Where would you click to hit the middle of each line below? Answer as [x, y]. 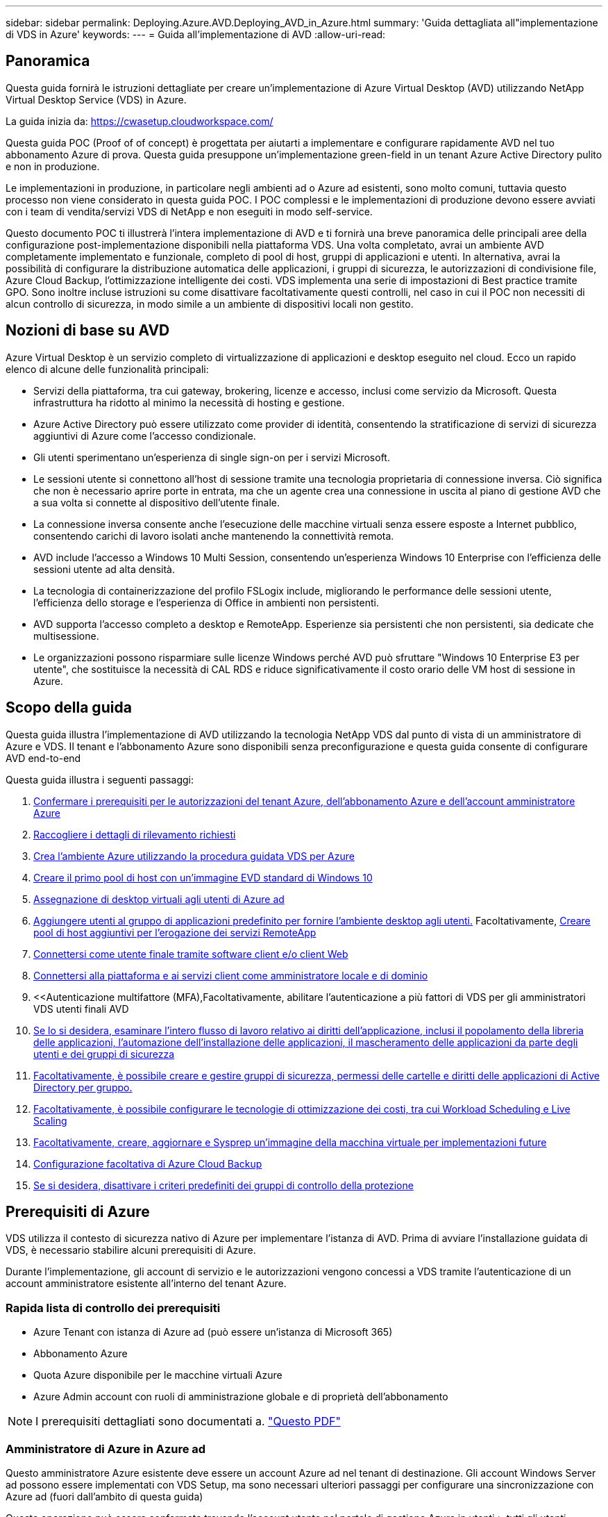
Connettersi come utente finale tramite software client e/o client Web [191, 954]
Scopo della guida [69, 708]
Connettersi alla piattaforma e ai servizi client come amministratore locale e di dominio [231, 975]
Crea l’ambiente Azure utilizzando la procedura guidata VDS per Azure [194, 856]
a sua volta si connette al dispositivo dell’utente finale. [157, 502]
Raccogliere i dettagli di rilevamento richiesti [135, 834]
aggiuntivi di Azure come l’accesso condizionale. [145, 436]
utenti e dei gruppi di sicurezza [104, 1054]
